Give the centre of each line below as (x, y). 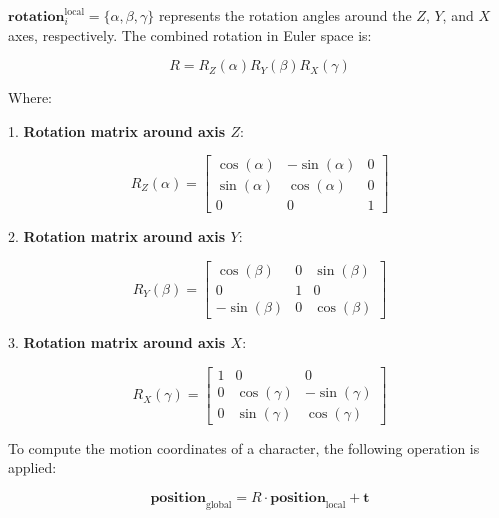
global (219, 504)
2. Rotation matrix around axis (117, 236)
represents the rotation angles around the (285, 15)
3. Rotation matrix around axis (117, 342)
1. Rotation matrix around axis (117, 130)
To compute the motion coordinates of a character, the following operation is (244, 447)
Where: (30, 97)
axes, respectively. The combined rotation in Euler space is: (190, 34)
